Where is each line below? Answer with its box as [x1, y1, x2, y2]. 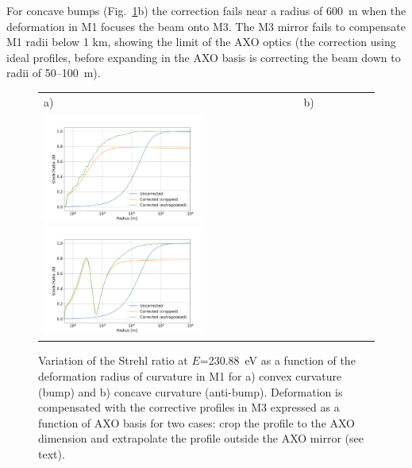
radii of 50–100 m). [6, 64, 101, 81]
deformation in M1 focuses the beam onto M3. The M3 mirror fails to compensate [6, 17, 406, 34]
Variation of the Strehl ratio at [38, 352, 188, 369]
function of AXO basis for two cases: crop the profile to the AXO [38, 414, 356, 431]
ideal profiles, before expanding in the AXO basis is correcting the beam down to [6, 48, 401, 65]
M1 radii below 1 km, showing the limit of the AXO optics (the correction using [6, 33, 396, 50]
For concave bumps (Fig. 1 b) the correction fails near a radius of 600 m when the [6, 2, 406, 18]
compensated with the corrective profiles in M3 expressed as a [38, 399, 340, 416]
